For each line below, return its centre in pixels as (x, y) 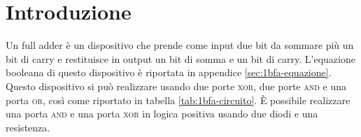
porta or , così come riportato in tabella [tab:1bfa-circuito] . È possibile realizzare (178, 100)
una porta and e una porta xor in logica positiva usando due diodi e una (162, 114)
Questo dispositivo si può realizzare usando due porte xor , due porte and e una (176, 86)
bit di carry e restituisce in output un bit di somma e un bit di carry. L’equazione (180, 58)
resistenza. (28, 127)
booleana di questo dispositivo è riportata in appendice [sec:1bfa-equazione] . (169, 72)
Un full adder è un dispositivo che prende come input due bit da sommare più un (180, 45)
